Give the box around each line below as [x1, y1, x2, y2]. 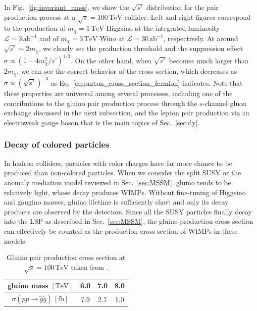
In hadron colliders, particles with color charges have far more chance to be [4, 157, 232, 168]
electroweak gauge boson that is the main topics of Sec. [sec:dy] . [4, 117, 200, 127]
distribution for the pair [146, 2, 219, 12]
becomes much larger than [169, 55, 249, 65]
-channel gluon [203, 98, 247, 108]
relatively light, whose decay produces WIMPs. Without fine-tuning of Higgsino [4, 187, 246, 197]
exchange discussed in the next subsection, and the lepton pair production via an [4, 107, 250, 118]
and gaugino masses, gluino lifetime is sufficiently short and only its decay [4, 197, 229, 207]
